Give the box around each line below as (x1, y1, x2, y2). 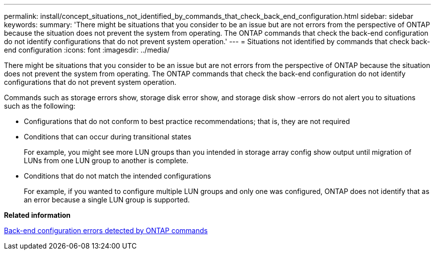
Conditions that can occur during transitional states (24, 132, 192, 141)
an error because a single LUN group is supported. (24, 195, 190, 204)
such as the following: (4, 102, 75, 110)
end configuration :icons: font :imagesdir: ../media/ (4, 46, 170, 54)
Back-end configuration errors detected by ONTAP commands (4, 226, 208, 235)
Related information (4, 211, 71, 219)
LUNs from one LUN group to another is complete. (24, 156, 189, 165)
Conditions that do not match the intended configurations (24, 172, 211, 180)
